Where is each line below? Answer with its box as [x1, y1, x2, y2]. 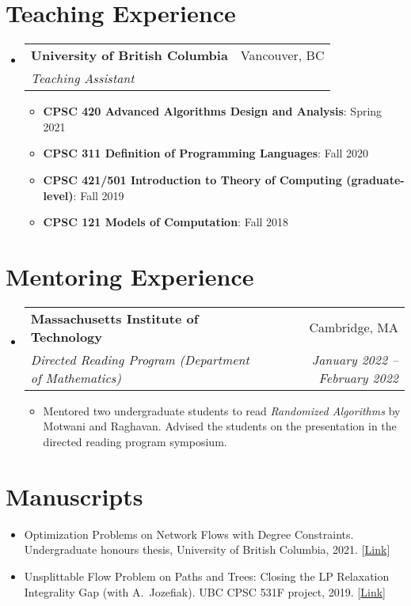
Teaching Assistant [30, 69, 135, 88]
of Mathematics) [30, 368, 121, 387]
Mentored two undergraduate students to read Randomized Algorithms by [43, 402, 401, 419]
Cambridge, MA [309, 318, 398, 337]
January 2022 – [311, 350, 398, 369]
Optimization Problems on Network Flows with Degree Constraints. [24, 525, 354, 542]
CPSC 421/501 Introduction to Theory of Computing [43, 171, 342, 187]
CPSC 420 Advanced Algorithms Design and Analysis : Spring [43, 103, 382, 119]
